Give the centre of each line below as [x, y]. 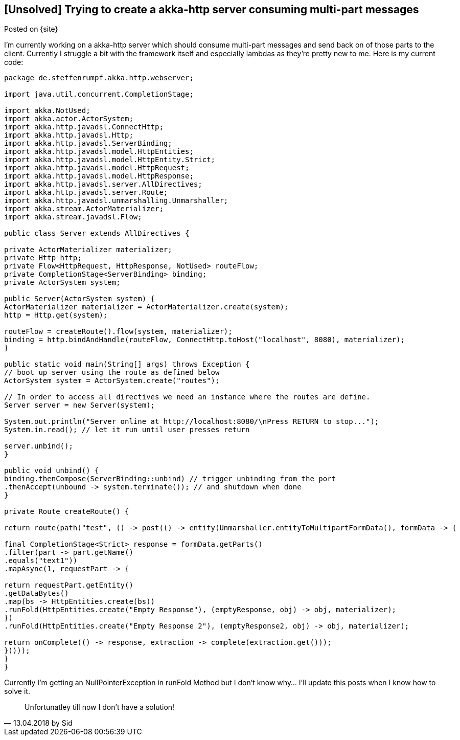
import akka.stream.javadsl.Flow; [73, 217]
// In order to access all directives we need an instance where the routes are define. [187, 397]
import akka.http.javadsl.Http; [69, 135]
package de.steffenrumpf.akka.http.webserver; [99, 78]
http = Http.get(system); [56, 315]
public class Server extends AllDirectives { [97, 233]
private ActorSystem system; [62, 283]
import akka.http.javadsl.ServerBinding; [88, 143]
